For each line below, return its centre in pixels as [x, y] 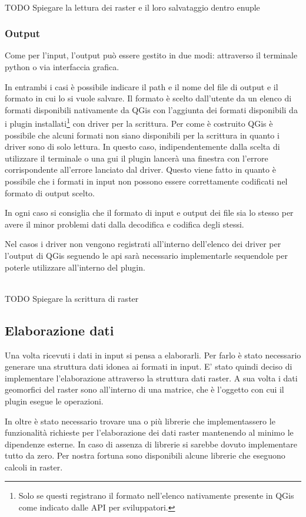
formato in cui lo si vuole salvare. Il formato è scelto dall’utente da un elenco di [148, 98]
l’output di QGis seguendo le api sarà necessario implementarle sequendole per [146, 255]
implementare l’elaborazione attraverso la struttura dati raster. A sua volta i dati [151, 378]
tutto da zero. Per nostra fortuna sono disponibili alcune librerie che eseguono [145, 455]
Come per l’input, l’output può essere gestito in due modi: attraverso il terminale [151, 55]
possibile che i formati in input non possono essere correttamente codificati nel [146, 181]
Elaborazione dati [59, 330]
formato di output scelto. [50, 192]
